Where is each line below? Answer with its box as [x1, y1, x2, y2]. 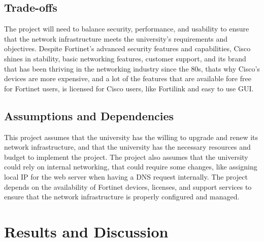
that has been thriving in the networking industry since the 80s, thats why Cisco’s [4, 63, 260, 74]
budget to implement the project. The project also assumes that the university [4, 151, 248, 162]
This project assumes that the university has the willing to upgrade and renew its [4, 131, 258, 142]
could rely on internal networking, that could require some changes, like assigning [4, 161, 257, 172]
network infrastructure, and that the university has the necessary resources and [4, 142, 251, 152]
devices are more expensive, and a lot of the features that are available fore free [4, 73, 251, 84]
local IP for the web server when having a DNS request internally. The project [4, 171, 248, 182]
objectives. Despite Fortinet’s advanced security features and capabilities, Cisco [4, 43, 251, 54]
